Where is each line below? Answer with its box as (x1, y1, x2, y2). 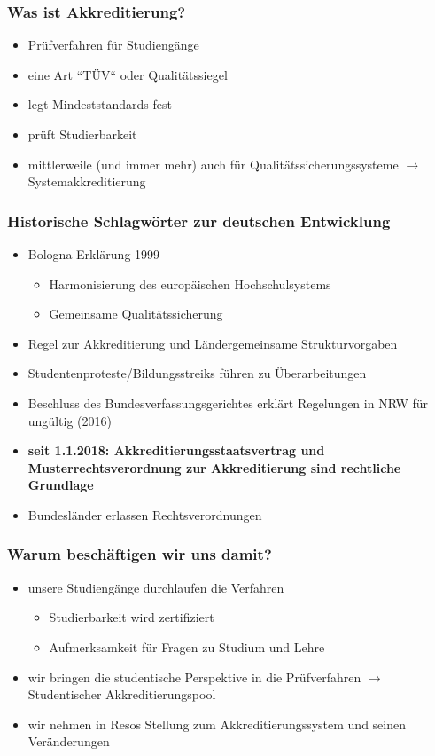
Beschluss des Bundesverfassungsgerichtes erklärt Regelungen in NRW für (27, 393, 428, 412)
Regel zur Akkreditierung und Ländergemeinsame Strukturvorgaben (27, 334, 398, 352)
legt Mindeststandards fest (27, 95, 172, 114)
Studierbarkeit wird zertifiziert (49, 608, 214, 626)
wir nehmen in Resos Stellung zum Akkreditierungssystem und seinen (27, 714, 407, 733)
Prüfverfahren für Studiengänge (27, 35, 199, 54)
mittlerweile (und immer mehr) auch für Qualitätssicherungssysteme (27, 154, 399, 173)
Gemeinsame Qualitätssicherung (49, 304, 223, 323)
